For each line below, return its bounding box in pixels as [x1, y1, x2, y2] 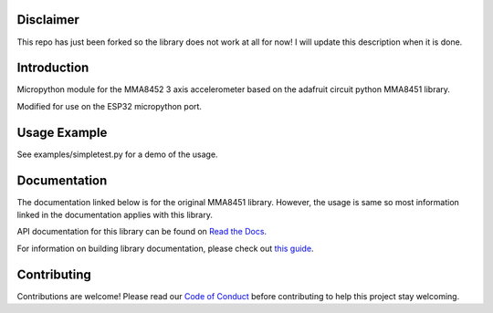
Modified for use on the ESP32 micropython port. [16, 100, 203, 111]
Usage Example [16, 124, 108, 141]
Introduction [16, 60, 89, 76]
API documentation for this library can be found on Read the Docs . [16, 226, 267, 237]
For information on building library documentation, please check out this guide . [16, 243, 314, 254]
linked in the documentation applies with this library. [16, 210, 214, 221]
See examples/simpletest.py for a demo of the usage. [16, 149, 218, 160]
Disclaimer [16, 12, 79, 27]
